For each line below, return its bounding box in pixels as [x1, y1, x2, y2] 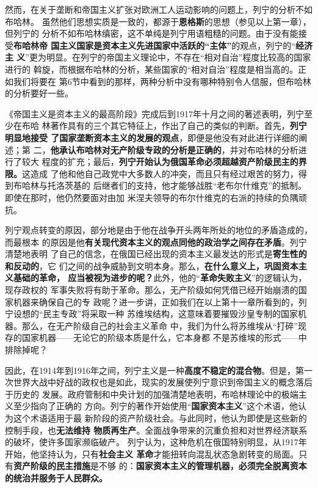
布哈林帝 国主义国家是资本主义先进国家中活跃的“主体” [13, 38, 232, 51]
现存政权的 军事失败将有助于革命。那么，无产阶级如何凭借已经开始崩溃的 [5, 283, 298, 296]
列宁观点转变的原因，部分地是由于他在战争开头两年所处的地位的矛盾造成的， [5, 224, 313, 236]
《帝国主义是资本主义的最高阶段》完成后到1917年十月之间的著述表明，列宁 [5, 107, 304, 120]
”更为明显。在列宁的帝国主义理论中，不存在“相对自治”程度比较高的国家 [25, 51, 311, 64]
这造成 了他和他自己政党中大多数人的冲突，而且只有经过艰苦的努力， [22, 167, 298, 180]
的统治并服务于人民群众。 [5, 471, 107, 484]
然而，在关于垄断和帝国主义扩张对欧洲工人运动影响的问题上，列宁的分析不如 [5, 3, 313, 15]
